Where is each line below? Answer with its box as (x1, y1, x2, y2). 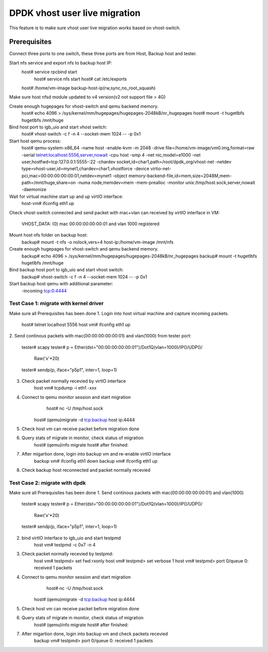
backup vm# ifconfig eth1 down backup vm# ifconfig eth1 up (34, 458, 158, 464)
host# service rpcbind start (21, 69, 77, 75)
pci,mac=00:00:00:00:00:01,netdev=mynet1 (21, 173, 112, 179)
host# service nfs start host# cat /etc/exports (34, 76, 127, 82)
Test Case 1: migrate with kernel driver (9, 300, 104, 307)
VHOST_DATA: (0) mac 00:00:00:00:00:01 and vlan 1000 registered (21, 221, 160, 227)
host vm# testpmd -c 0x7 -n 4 (34, 542, 96, 548)
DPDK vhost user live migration (9, 7, 141, 18)
